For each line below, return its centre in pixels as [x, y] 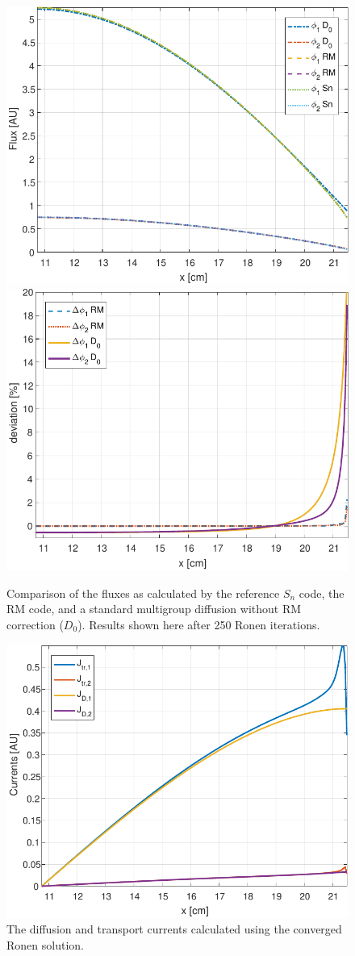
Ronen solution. [45, 945]
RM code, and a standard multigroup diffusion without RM [154, 609]
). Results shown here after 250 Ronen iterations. [199, 624]
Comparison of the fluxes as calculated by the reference [143, 593]
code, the [322, 593]
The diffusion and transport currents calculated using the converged [174, 929]
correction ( [35, 624]
